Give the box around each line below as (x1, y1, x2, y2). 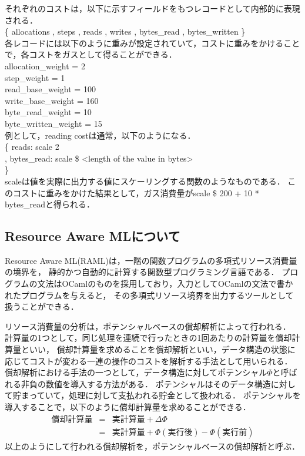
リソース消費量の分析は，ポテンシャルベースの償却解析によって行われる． (5, 320, 291, 332)
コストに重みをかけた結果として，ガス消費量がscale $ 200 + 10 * (12, 186, 259, 199)
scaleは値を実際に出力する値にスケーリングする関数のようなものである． (5, 175, 285, 187)
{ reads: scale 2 (5, 140, 59, 153)
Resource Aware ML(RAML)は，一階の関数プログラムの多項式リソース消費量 (5, 254, 297, 266)
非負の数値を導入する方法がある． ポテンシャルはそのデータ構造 (21, 377, 271, 390)
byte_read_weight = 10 (5, 106, 92, 118)
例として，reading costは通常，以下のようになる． (5, 129, 196, 141)
